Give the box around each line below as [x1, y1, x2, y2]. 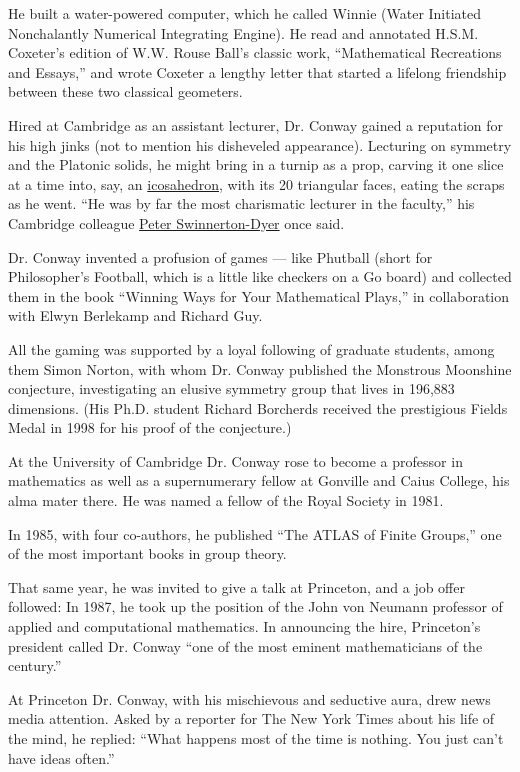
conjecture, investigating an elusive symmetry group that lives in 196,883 [8, 378, 455, 399]
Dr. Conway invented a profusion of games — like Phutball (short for [8, 246, 433, 267]
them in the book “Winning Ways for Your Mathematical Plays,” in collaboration [8, 285, 510, 306]
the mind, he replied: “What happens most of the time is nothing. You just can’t [8, 728, 504, 748]
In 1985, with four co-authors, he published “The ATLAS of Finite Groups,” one [8, 523, 502, 544]
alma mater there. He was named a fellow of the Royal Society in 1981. [8, 490, 444, 511]
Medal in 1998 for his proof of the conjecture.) [8, 417, 292, 438]
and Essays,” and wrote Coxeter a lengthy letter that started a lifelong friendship [8, 61, 507, 82]
